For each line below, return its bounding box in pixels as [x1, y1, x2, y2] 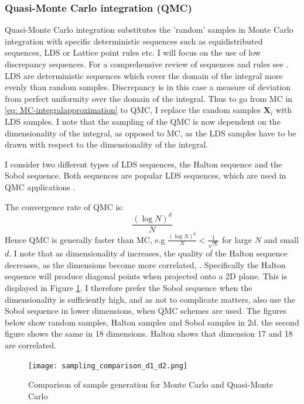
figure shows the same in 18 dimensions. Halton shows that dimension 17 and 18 [5, 327, 293, 340]
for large [222, 233, 252, 245]
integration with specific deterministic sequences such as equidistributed [5, 35, 263, 47]
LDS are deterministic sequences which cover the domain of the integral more [5, 69, 283, 81]
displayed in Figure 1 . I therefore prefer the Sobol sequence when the [5, 282, 252, 294]
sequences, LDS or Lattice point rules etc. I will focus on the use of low [5, 46, 261, 59]
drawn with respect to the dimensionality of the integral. [5, 138, 209, 150]
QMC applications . [5, 180, 76, 193]
